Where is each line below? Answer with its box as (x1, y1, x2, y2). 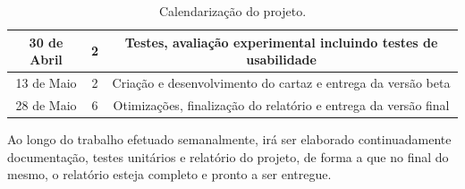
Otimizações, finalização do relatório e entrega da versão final (113, 95, 450, 114)
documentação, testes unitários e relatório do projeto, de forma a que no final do (7, 147, 449, 166)
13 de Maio (15, 73, 77, 92)
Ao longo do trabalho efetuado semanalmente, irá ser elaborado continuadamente (7, 129, 452, 148)
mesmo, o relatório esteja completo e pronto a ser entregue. (7, 165, 332, 184)
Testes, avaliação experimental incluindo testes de (124, 32, 438, 51)
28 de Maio (15, 95, 77, 114)
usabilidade (246, 50, 317, 69)
